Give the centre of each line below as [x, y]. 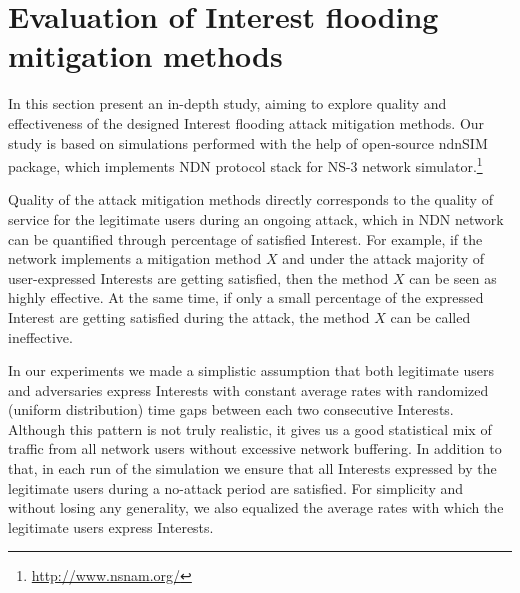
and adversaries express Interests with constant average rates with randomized [248, 389]
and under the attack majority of [383, 258]
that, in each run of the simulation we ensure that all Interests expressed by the [252, 468]
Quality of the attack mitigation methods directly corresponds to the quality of [250, 199]
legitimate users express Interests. [111, 526]
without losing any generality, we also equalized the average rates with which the [256, 507]
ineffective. [40, 336]
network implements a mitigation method [135, 258]
